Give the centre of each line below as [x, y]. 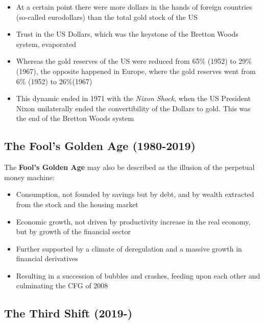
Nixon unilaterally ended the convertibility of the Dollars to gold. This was [133, 108]
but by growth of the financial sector [73, 231]
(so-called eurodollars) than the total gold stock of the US [107, 17]
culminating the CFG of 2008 [62, 285]
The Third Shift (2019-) [68, 313]
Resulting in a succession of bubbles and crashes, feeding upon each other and [138, 275]
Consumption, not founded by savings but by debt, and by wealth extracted [135, 194]
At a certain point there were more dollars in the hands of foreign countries [134, 7]
